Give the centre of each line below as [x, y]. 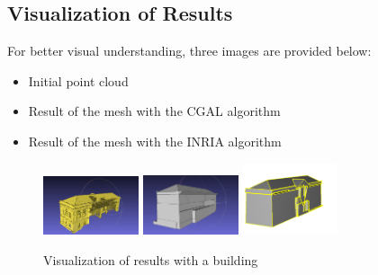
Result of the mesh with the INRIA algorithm [155, 141]
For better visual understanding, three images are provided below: [189, 51]
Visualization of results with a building [151, 259]
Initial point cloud [78, 80]
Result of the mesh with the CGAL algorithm [154, 111]
